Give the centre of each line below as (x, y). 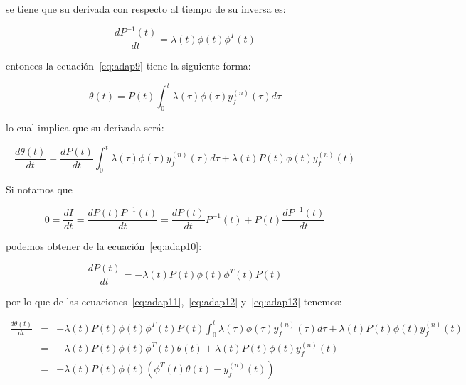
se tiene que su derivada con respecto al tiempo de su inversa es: (146, 9)
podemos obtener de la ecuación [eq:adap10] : (104, 246)
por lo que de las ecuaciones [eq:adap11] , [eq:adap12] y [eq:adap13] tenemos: (174, 301)
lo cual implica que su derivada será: (85, 128)
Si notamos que (39, 189)
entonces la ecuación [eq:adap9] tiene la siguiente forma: (128, 66)
